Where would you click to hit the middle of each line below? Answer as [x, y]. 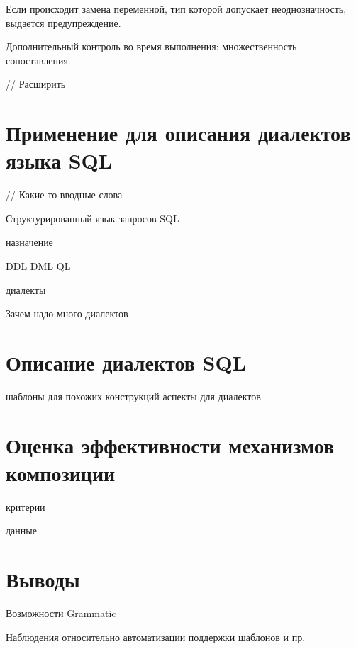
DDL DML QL [38, 266]
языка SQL [59, 160]
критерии [26, 506]
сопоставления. [38, 60]
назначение [29, 242]
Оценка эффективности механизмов [170, 445]
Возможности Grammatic [61, 613]
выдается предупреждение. [63, 22]
